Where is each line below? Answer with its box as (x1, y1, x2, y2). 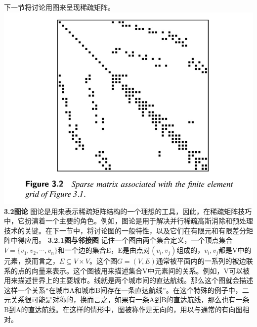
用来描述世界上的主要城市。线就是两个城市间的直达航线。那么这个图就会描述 (4, 275, 253, 285)
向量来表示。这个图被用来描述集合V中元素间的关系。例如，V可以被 (31, 265, 250, 275)
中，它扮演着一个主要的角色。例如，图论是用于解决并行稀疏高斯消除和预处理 (4, 216, 253, 226)
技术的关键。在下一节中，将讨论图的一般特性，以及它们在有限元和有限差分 (4, 225, 246, 235)
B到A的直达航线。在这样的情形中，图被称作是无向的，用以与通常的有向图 (4, 304, 243, 315)
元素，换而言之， (4, 256, 59, 266)
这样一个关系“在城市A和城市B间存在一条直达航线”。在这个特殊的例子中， (4, 284, 242, 295)
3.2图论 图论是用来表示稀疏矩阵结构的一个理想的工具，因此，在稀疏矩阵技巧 (4, 206, 252, 216)
